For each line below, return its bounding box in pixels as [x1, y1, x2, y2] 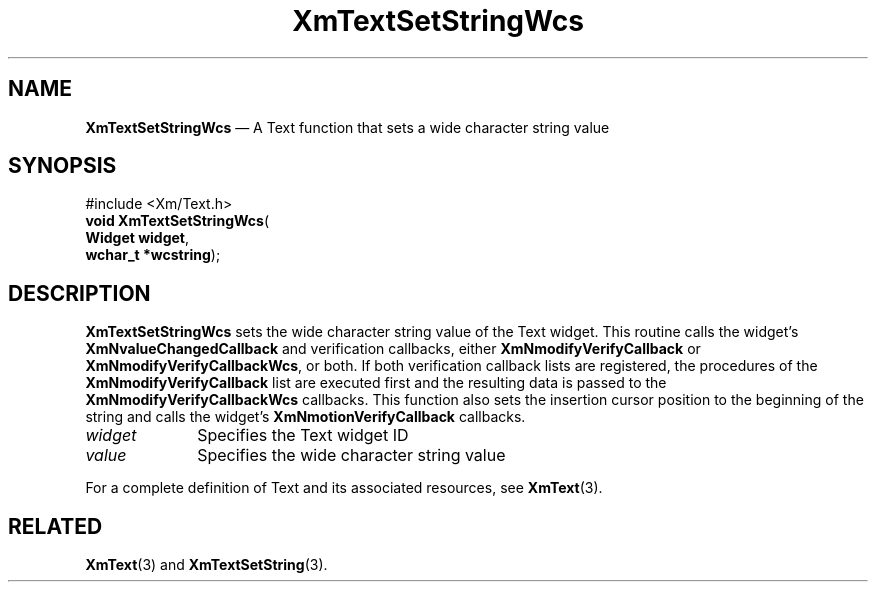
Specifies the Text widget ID [197, 425, 409, 446]
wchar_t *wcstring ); [85, 246, 221, 264]
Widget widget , [85, 229, 190, 247]
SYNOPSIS [8, 153, 117, 179]
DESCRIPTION [8, 280, 151, 306]
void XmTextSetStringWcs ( [85, 212, 269, 230]
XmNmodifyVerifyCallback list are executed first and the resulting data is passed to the [85, 374, 667, 392]
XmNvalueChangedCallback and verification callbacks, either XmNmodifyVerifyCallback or [85, 340, 701, 358]
